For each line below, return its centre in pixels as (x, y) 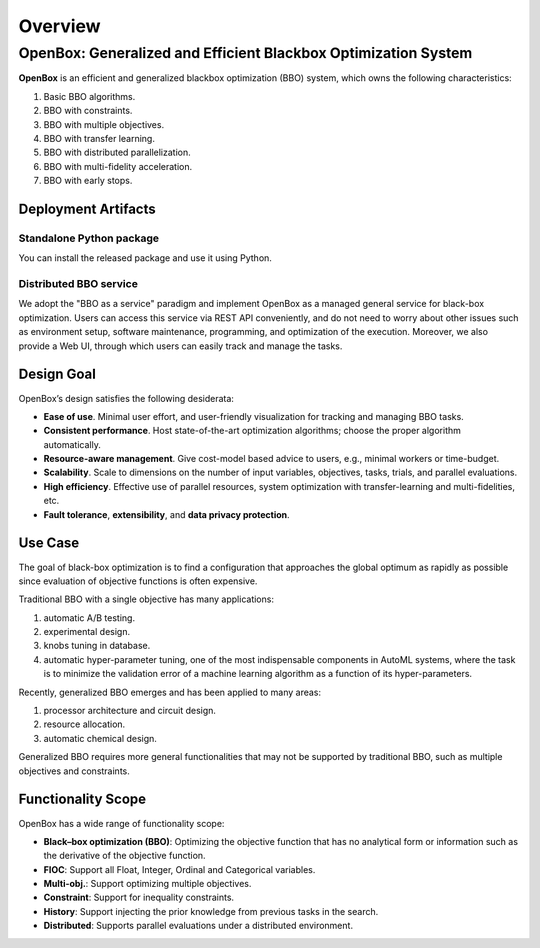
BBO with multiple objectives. (104, 124)
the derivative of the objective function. (124, 856)
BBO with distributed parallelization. (117, 152)
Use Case (49, 543)
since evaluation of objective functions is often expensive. (138, 581)
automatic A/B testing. (89, 617)
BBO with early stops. (88, 181)
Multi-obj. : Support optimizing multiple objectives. (147, 884)
